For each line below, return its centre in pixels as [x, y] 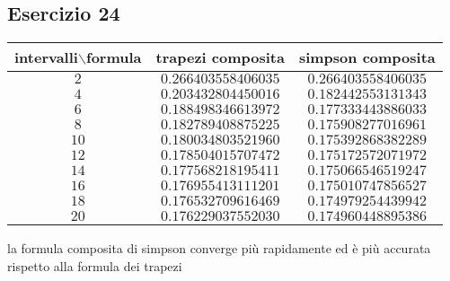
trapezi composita [220, 57]
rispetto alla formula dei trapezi [95, 265]
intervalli [46, 57]
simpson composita [367, 57]
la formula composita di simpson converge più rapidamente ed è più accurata [219, 248]
